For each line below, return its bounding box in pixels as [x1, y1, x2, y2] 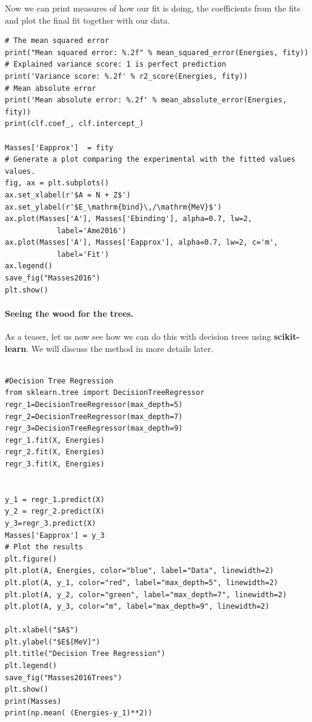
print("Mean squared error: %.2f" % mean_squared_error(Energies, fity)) [5, 48, 309, 57]
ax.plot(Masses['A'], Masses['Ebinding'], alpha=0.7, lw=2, [5, 214, 253, 224]
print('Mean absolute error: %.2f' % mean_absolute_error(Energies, [5, 96, 287, 105]
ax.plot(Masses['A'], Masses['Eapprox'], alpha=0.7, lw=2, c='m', [5, 238, 279, 247]
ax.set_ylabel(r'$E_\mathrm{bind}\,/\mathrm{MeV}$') [5, 202, 222, 211]
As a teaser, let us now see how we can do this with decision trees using [5, 330, 271, 343]
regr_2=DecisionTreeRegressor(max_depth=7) [5, 412, 183, 421]
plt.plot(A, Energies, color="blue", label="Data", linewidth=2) [5, 566, 274, 575]
